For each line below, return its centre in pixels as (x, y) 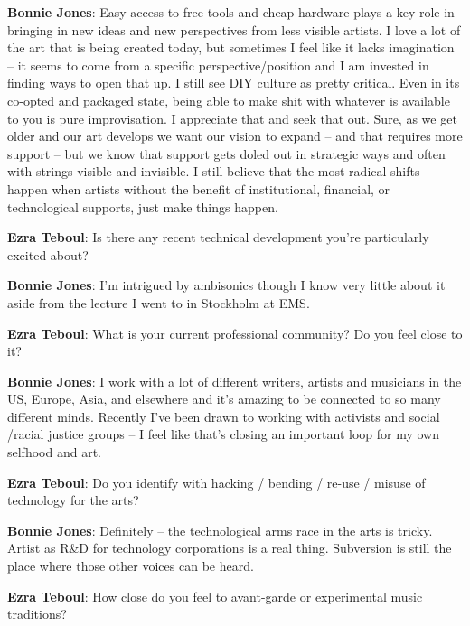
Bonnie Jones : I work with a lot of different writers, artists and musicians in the (235, 381)
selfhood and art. (54, 452)
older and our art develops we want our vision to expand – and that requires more (235, 136)
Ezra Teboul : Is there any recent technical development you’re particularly (218, 237)
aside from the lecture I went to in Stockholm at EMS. (159, 302)
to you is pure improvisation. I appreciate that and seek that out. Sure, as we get (232, 118)
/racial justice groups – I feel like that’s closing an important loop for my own (224, 434)
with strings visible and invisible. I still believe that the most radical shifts (214, 171)
